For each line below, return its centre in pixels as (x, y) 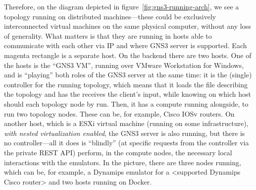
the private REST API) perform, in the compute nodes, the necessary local (118, 152)
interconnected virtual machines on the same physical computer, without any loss (128, 26)
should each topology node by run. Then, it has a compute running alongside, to (126, 103)
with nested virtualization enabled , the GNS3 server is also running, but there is (125, 133)
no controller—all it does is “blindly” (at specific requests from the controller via (127, 143)
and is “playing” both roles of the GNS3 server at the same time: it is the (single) (128, 75)
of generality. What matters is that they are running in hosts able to (108, 35)
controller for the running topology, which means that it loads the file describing (126, 84)
